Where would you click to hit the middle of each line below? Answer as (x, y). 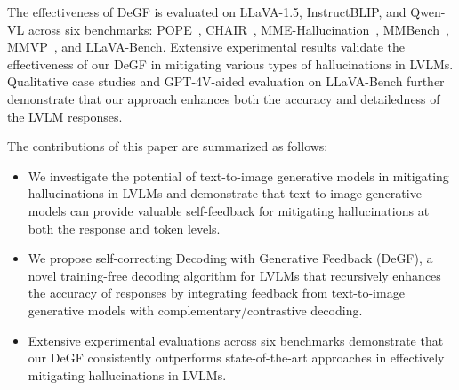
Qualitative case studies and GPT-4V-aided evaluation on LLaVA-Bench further (226, 81)
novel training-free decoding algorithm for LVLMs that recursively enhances (234, 275)
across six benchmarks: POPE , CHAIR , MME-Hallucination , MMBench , (238, 29)
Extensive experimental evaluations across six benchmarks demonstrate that (236, 340)
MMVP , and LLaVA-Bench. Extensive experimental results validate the (206, 47)
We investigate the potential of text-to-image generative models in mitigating (238, 175)
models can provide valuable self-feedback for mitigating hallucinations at (229, 210)
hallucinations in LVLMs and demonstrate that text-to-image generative (225, 193)
